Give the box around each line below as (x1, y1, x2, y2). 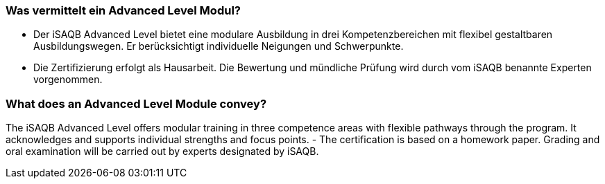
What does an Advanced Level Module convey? (6, 96, 267, 111)
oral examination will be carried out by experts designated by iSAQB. (6, 145, 319, 158)
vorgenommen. (33, 73, 103, 86)
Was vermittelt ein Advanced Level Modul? (6, 3, 241, 17)
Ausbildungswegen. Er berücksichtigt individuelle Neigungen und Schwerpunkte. (33, 40, 404, 53)
